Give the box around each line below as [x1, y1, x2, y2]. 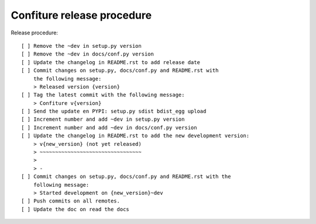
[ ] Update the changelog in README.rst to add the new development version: [21, 132, 250, 139]
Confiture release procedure [11, 9, 152, 22]
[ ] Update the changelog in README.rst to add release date [21, 59, 200, 65]
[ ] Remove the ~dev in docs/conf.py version [21, 51, 154, 58]
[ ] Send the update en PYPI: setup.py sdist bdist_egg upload [21, 108, 207, 115]
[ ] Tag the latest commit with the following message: [21, 92, 185, 99]
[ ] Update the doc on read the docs [21, 206, 130, 212]
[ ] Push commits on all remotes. [21, 198, 120, 204]
